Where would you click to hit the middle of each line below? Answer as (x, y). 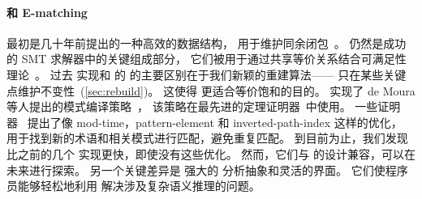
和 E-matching (47, 12)
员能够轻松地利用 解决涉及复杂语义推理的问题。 (133, 186)
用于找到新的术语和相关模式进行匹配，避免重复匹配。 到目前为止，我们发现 (207, 138)
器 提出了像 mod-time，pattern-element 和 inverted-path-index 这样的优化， (205, 122)
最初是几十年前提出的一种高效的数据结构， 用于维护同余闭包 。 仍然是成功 (207, 42)
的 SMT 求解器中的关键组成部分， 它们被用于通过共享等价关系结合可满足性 (207, 59)
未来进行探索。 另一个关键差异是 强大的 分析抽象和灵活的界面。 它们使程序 (207, 169)
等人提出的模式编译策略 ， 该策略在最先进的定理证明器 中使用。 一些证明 (204, 106)
